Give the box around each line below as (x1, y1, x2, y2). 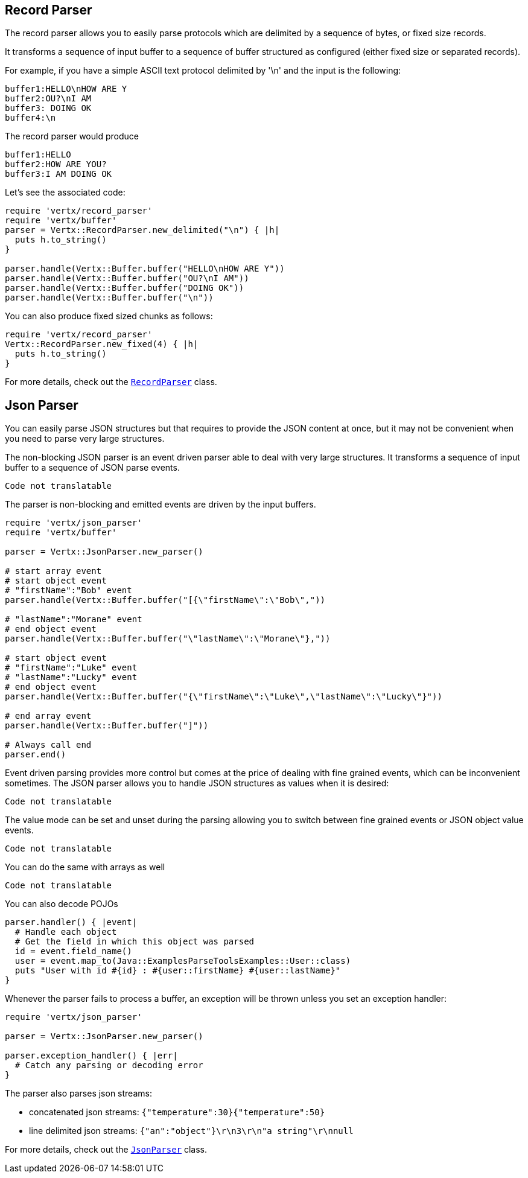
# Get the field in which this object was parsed (14, 937, 255, 947)
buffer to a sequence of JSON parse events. (5, 462, 180, 473)
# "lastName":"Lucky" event (5, 672, 138, 683)
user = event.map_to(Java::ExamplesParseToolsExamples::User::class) (14, 956, 351, 966)
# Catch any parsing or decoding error (14, 1060, 203, 1071)
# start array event (5, 566, 102, 576)
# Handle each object (14, 927, 117, 937)
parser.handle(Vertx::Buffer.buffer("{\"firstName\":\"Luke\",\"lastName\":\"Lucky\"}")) (5, 692, 442, 702)
